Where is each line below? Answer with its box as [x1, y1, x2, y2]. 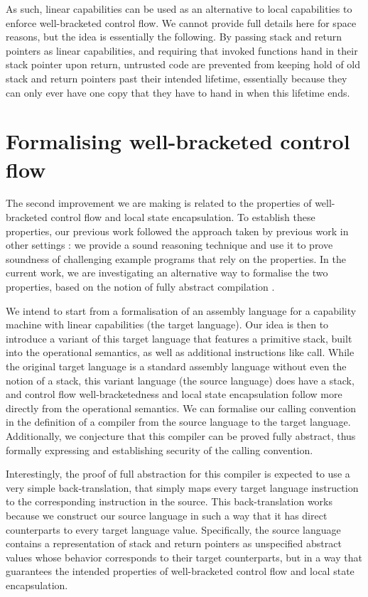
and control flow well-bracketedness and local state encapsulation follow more [6, 387, 342, 402]
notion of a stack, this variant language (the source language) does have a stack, [6, 372, 355, 387]
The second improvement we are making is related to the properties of [6, 195, 312, 210]
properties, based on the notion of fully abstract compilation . [6, 279, 275, 294]
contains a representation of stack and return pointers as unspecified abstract [6, 536, 342, 551]
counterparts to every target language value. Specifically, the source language [6, 522, 341, 537]
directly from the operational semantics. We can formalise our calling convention [6, 400, 357, 415]
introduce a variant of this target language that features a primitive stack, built [6, 330, 352, 345]
